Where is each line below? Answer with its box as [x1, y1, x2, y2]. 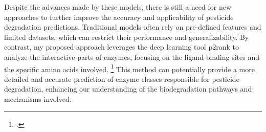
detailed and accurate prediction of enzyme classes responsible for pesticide [4, 73, 239, 84]
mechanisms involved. [4, 94, 72, 104]
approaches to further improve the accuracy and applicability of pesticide [4, 11, 234, 22]
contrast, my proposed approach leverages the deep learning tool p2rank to [4, 41, 239, 52]
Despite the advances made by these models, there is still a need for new [4, 2, 231, 12]
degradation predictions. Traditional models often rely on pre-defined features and [4, 21, 261, 32]
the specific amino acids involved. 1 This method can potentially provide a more [4, 62, 255, 74]
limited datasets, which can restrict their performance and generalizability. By [4, 31, 249, 42]
